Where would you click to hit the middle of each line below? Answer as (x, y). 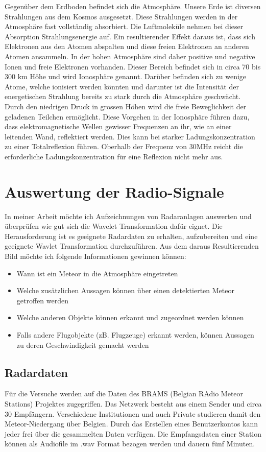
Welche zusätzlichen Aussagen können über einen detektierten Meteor (125, 290)
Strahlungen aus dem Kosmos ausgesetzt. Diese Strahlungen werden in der (121, 16)
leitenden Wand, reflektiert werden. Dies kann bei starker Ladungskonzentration (130, 136)
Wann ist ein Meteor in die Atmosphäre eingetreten (97, 273)
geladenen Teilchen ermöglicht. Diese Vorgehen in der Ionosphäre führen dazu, (127, 116)
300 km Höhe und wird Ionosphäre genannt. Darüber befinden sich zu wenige (126, 76)
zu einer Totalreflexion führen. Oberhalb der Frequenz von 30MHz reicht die (124, 146)
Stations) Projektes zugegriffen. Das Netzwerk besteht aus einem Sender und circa (133, 403)
